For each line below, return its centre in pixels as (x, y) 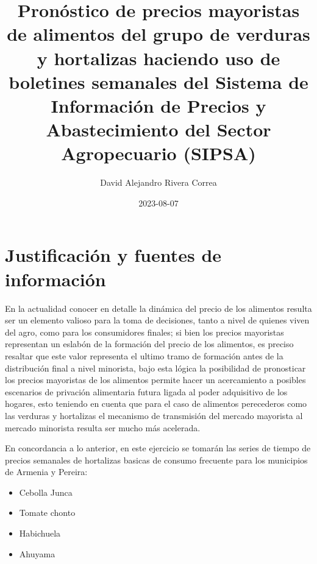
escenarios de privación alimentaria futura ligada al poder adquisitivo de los (146, 391)
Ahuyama (37, 553)
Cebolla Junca (46, 492)
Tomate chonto (47, 513)
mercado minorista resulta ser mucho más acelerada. (103, 427)
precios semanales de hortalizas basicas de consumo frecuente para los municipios (156, 460)
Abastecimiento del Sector (158, 129)
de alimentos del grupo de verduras (158, 34)
